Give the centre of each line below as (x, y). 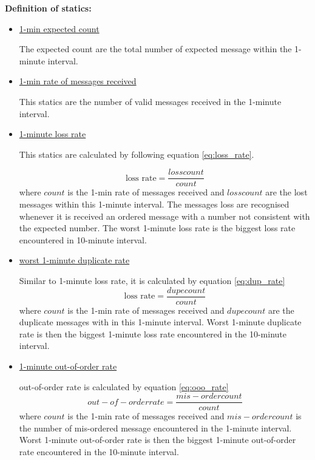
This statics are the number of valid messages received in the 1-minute (150, 101)
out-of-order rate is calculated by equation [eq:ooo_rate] (124, 386)
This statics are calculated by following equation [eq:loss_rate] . (137, 154)
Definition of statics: (48, 8)
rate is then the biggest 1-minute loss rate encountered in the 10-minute (153, 333)
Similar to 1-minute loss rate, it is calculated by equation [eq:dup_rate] (152, 280)
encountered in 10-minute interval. (83, 239)
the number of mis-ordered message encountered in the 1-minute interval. (155, 428)
